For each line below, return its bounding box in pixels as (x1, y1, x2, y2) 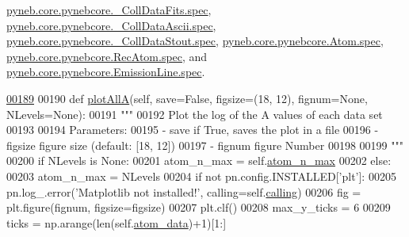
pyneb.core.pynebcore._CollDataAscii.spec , (6, 17, 216, 33)
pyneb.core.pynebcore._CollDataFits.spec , (6, 2, 212, 17)
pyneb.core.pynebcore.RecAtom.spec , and (6, 48, 208, 64)
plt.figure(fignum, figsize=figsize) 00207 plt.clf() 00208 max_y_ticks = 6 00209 (6, 199, 391, 216)
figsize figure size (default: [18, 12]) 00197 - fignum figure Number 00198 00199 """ (6, 136, 403, 153)
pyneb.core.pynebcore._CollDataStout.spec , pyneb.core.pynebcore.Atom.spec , (6, 32, 384, 49)
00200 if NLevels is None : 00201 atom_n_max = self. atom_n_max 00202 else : (6, 152, 392, 169)
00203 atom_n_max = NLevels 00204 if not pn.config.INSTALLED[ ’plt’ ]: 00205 (6, 167, 396, 184)
